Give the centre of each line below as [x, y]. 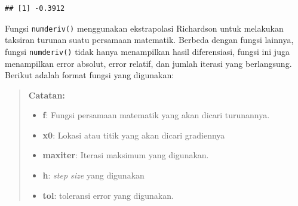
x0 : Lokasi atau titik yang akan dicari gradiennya [134, 135]
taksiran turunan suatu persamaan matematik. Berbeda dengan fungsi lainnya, [149, 40]
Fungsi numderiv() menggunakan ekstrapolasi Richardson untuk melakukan [144, 28]
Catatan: [47, 95]
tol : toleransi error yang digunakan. [108, 195]
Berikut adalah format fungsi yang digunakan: [90, 75]
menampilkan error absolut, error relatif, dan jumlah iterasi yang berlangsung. [148, 63]
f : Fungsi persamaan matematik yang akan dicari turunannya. [156, 115]
